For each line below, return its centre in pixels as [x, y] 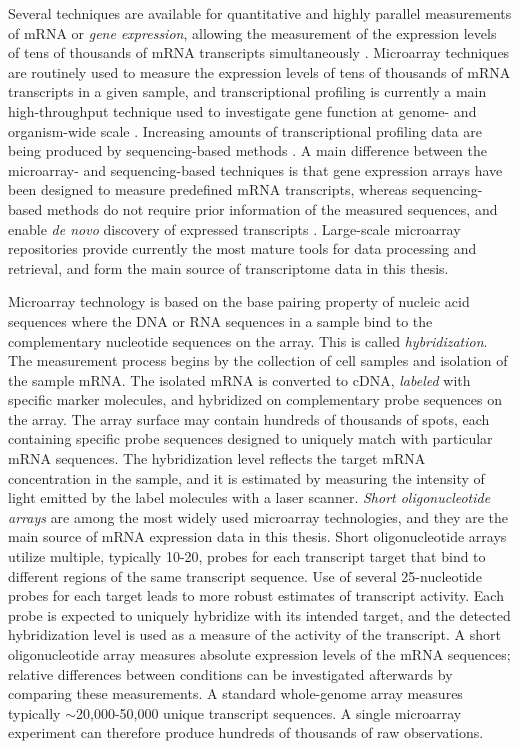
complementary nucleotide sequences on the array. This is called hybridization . [248, 340]
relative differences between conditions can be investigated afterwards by [230, 673]
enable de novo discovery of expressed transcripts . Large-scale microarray [234, 228]
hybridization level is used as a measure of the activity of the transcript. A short [254, 634]
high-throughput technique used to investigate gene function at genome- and [242, 110]
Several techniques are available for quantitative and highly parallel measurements [260, 13]
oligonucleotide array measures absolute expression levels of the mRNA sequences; [259, 654]
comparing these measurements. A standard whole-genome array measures [235, 693]
